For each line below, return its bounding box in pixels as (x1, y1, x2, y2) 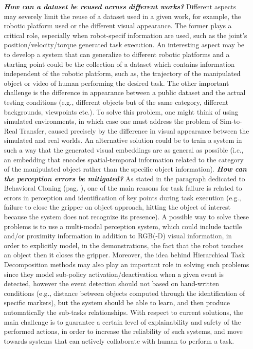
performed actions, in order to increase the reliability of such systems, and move (4, 326, 243, 336)
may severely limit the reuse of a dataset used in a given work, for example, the (4, 11, 241, 21)
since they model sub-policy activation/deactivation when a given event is (4, 269, 224, 279)
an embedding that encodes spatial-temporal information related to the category (4, 154, 244, 164)
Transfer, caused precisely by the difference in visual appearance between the (19, 125, 249, 136)
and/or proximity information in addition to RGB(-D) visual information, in (4, 231, 232, 241)
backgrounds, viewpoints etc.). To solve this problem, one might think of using (4, 106, 238, 116)
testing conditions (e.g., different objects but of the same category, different (4, 97, 229, 107)
